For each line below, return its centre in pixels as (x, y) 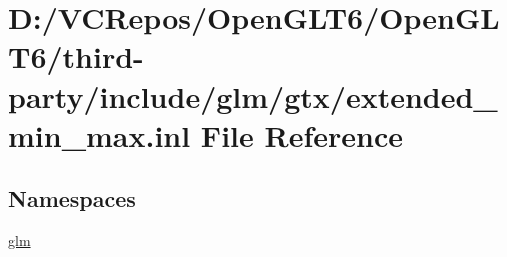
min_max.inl (99, 134)
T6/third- (76, 56)
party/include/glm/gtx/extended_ (253, 95)
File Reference (301, 134)
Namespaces (72, 198)
